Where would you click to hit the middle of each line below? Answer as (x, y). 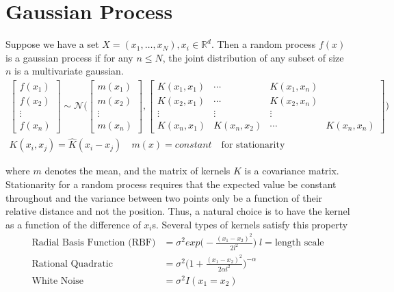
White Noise (57, 281)
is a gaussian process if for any (69, 57)
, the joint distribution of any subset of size (253, 57)
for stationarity (253, 145)
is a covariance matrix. (292, 171)
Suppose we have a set (52, 44)
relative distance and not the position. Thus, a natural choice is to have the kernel (178, 211)
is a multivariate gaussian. (69, 71)
